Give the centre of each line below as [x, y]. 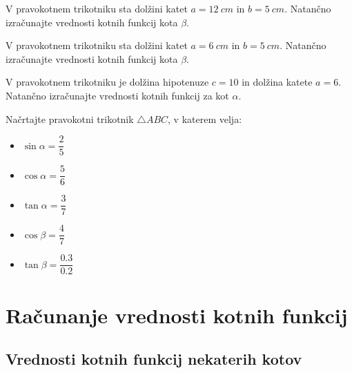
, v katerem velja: [205, 118]
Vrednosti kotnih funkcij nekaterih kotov [154, 359]
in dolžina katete [277, 82]
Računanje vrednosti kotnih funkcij [177, 315]
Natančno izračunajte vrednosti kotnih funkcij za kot [117, 95]
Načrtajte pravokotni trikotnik [70, 118]
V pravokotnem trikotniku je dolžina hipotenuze [107, 82]
